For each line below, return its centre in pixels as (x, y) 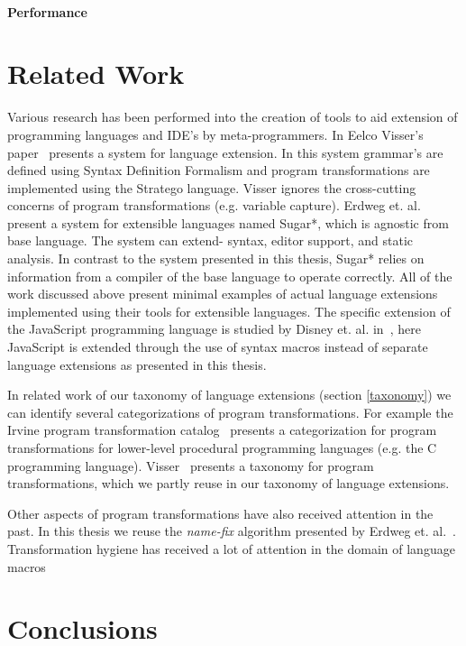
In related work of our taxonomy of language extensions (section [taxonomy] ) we (229, 395)
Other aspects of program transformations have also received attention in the (220, 513)
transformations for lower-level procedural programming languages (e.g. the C (222, 448)
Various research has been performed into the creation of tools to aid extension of (233, 117)
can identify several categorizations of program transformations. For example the (230, 412)
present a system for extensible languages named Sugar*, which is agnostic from (228, 222)
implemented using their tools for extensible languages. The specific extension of (229, 311)
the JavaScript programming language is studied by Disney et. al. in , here (214, 329)
